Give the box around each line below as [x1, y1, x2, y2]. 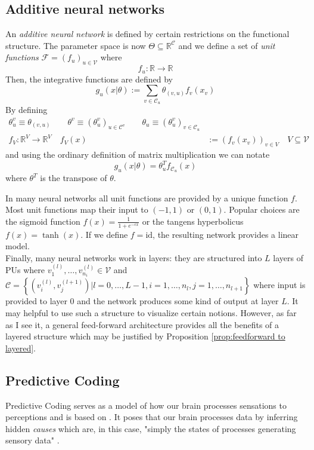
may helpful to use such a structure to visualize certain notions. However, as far [5, 306, 297, 319]
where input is [253, 278, 306, 291]
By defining [5, 103, 48, 115]
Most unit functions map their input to [5, 203, 148, 216]
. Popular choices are [223, 203, 300, 216]
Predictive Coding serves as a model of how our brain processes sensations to [5, 399, 287, 411]
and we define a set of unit [178, 39, 275, 51]
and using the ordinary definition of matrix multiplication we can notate [5, 148, 270, 161]
